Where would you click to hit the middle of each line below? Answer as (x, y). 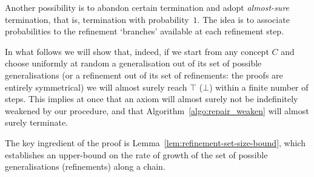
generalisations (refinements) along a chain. (85, 166)
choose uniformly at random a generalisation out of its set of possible (133, 63)
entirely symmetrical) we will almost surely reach (96, 87)
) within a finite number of (259, 87)
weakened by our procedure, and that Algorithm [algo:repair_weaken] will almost (157, 110)
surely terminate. (36, 122)
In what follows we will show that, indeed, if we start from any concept (137, 51)
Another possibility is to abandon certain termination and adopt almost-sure (147, 7)
